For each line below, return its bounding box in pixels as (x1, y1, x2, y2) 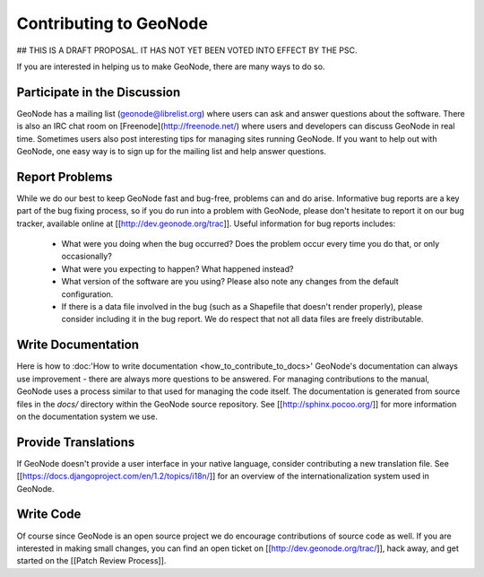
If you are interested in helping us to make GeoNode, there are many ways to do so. (16, 61, 325, 72)
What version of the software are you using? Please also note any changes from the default (61, 276, 399, 287)
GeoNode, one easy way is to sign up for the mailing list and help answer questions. (16, 146, 327, 157)
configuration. (61, 288, 114, 300)
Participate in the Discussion (16, 84, 181, 100)
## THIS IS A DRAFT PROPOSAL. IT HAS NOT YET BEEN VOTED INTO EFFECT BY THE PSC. (16, 45, 358, 56)
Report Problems (16, 169, 113, 184)
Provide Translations (16, 434, 135, 450)
